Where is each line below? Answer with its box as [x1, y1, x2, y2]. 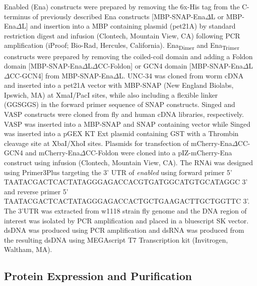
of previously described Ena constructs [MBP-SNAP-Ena [33, 11, 206, 21]
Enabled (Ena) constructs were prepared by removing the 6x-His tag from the [4, 1, 240, 11]
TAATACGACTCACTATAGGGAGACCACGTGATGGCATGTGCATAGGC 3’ [4, 177, 248, 187]
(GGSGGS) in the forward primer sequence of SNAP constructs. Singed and [4, 99, 235, 109]
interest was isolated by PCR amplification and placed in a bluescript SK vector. [4, 215, 249, 225]
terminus [4, 11, 31, 21]
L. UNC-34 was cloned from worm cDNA [119, 70, 244, 80]
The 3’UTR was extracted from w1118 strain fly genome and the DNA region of [4, 206, 247, 215]
